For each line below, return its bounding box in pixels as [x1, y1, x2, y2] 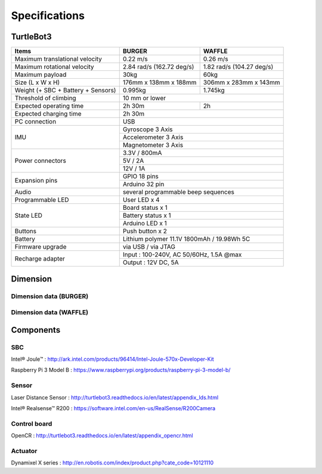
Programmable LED [14, 196, 69, 204]
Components [11, 325, 61, 335]
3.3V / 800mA [122, 149, 162, 157]
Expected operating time [14, 102, 84, 110]
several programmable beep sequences [122, 188, 235, 196]
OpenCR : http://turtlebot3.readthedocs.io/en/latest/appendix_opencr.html [11, 432, 193, 439]
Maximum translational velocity [14, 55, 103, 63]
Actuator [11, 447, 38, 455]
